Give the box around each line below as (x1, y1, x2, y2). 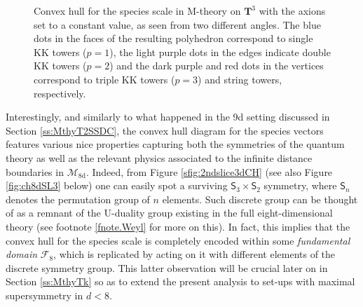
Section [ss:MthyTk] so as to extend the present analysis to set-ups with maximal (6, 274, 355, 289)
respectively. (34, 86, 86, 100)
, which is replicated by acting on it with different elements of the (53, 247, 336, 261)
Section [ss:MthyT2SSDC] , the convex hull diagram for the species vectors (6, 123, 324, 137)
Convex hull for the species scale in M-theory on (34, 4, 241, 18)
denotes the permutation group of (6, 191, 150, 206)
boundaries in (6, 164, 64, 179)
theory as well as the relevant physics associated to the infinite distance (6, 150, 313, 165)
